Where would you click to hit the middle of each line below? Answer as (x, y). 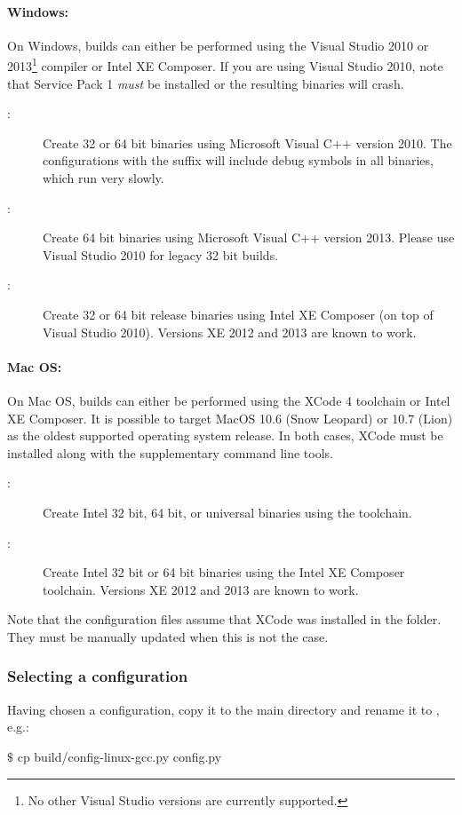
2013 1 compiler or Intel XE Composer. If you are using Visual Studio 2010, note (225, 65)
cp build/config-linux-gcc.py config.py (119, 756)
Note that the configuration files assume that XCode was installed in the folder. (224, 619)
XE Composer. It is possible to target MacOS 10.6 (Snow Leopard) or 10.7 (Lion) (230, 418)
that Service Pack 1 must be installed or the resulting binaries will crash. (206, 83)
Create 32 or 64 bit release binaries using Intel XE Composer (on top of (238, 314)
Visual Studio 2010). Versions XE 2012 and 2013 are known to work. (230, 332)
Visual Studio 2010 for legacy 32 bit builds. (161, 254)
